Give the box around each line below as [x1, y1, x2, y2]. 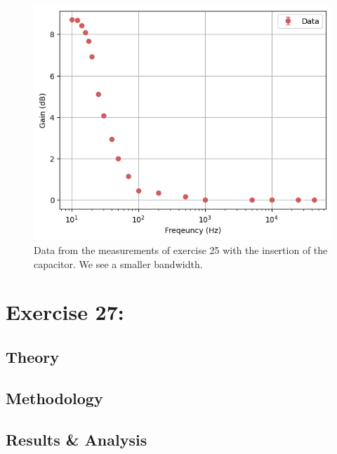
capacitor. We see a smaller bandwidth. [34, 256, 203, 271]
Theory [6, 346, 60, 367]
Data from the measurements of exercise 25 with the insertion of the [34, 243, 328, 258]
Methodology [6, 387, 103, 408]
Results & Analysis [6, 428, 147, 450]
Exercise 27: [6, 298, 124, 326]
